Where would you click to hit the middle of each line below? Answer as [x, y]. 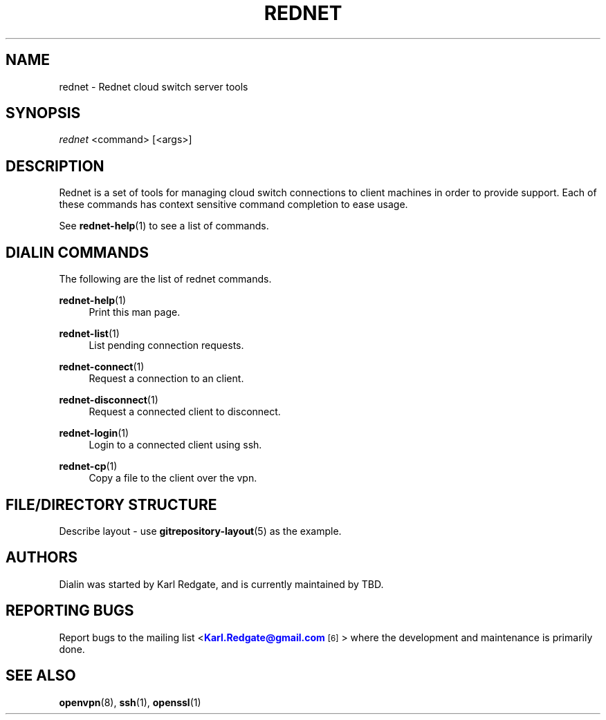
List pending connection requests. [166, 345]
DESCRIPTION [55, 166]
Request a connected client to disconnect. [185, 412]
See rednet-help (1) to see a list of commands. [164, 226]
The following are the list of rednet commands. [165, 279]
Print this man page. [135, 312]
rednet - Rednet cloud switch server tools [154, 86]
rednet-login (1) [94, 433]
